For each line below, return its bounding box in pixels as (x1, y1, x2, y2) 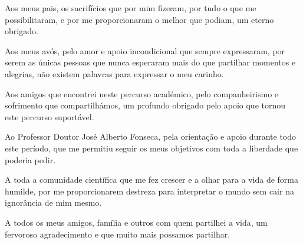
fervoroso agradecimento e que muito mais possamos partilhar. (5, 227, 230, 240)
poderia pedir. (5, 153, 56, 166)
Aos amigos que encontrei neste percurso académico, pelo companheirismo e (5, 87, 279, 100)
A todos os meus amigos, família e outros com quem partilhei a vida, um (5, 216, 268, 228)
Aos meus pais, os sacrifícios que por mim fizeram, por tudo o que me (5, 2, 256, 14)
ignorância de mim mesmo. (5, 196, 102, 209)
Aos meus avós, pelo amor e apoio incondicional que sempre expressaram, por (5, 44, 285, 57)
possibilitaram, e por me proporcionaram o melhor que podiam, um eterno (5, 13, 274, 25)
